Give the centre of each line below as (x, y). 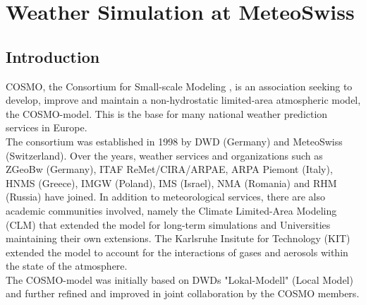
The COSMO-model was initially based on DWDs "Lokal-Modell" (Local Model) (179, 279)
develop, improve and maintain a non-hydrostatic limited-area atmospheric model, (183, 100)
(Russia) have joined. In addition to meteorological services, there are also (165, 197)
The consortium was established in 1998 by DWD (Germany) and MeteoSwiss (174, 141)
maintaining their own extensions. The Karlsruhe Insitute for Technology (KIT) (178, 238)
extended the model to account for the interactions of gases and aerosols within (177, 252)
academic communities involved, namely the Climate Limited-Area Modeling (171, 210)
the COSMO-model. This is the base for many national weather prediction (167, 113)
